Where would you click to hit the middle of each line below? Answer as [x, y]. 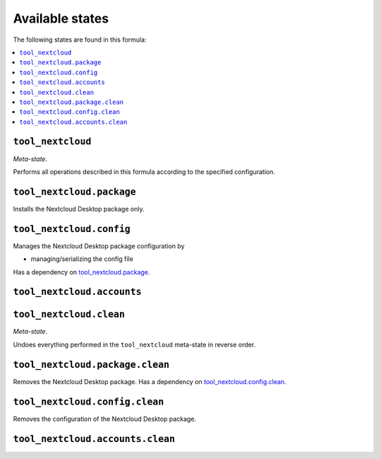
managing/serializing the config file [82, 259]
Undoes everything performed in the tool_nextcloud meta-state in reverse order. [134, 344]
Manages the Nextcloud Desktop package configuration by [99, 246]
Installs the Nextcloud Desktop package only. [79, 209]
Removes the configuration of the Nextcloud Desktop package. [105, 419]
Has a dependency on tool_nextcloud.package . [81, 272]
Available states [61, 18]
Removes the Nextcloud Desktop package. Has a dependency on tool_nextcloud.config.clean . [150, 381]
